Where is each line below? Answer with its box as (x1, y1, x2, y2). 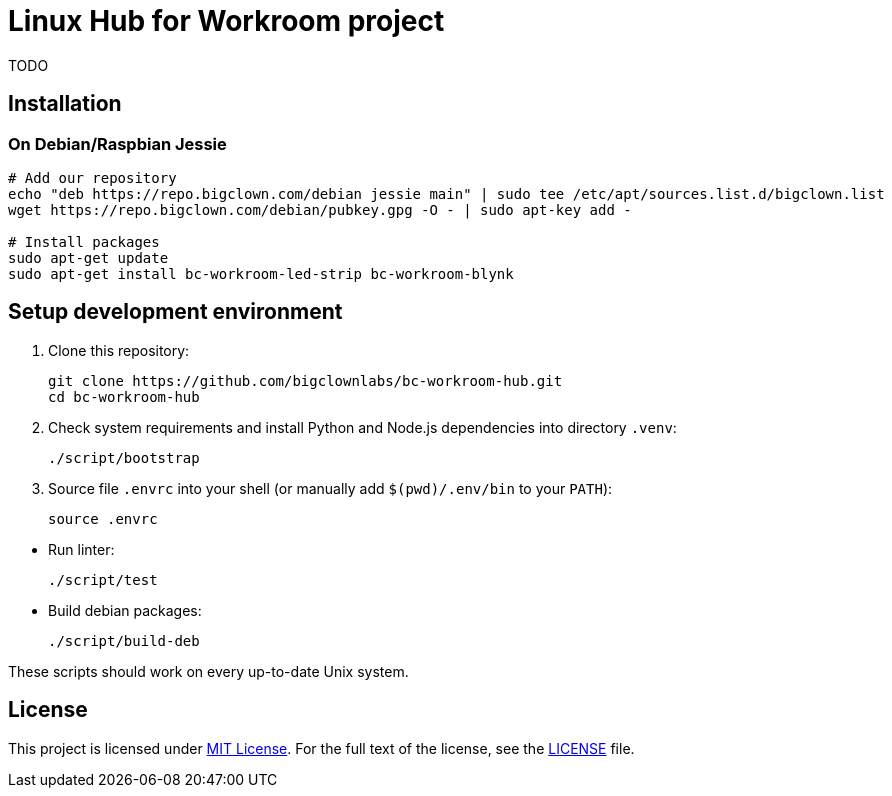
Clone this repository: (48, 341, 190, 359)
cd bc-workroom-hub (48, 388, 200, 405)
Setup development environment (8, 299, 343, 325)
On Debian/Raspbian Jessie (8, 133, 227, 154)
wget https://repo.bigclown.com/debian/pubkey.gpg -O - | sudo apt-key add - (8, 201, 632, 218)
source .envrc (48, 510, 158, 527)
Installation (8, 91, 122, 117)
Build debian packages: (48, 601, 202, 619)
